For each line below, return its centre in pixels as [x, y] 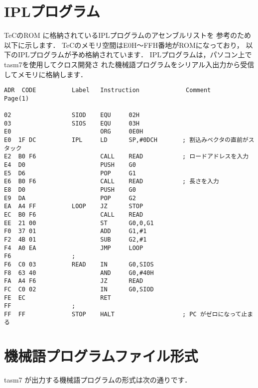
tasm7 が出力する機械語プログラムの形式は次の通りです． [98, 380]
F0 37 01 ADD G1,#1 [75, 231]
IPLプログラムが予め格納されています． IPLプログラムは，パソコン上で [135, 55]
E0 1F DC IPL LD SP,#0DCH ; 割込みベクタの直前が [126, 140]
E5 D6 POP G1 [70, 173]
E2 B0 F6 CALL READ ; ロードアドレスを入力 [127, 157]
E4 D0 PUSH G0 [70, 165]
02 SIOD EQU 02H [72, 115]
